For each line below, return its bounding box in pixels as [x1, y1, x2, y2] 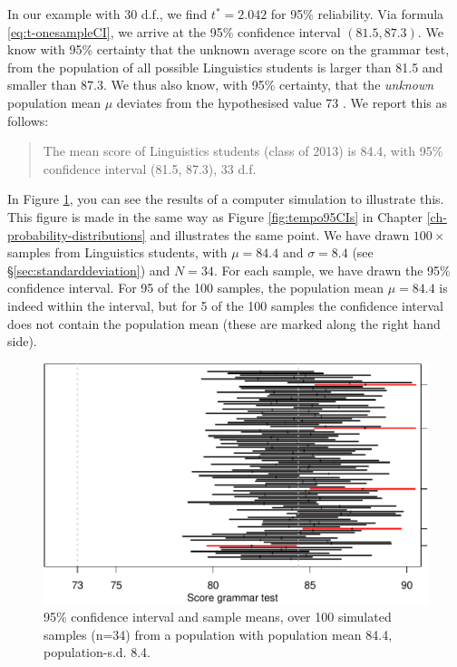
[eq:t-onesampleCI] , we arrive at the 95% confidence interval [7, 22, 341, 41]
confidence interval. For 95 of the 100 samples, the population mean [7, 278, 384, 297]
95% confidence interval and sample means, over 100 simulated [44, 607, 392, 626]
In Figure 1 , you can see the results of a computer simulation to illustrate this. [7, 189, 444, 208]
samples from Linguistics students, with [7, 243, 228, 262]
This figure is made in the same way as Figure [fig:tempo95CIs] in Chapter [7, 207, 423, 226]
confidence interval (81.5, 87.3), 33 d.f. [43, 159, 257, 178]
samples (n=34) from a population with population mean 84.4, [44, 624, 393, 643]
